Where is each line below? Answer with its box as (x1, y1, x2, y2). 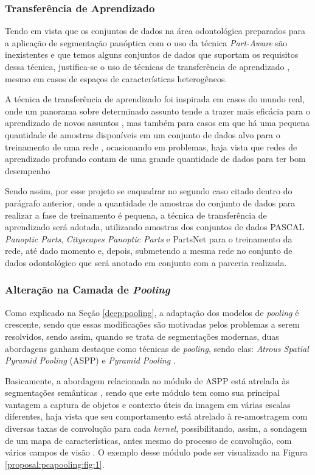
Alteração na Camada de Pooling (5, 282, 170, 297)
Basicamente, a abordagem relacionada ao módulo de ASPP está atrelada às (5, 374, 289, 387)
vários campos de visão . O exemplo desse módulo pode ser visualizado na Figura (5, 446, 308, 459)
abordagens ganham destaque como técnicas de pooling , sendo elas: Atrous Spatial (5, 342, 309, 354)
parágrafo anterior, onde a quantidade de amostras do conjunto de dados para (5, 196, 296, 209)
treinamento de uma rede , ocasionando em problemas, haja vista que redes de (5, 140, 297, 153)
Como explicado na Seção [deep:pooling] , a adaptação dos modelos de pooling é (5, 306, 299, 318)
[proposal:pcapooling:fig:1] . (5, 457, 105, 470)
